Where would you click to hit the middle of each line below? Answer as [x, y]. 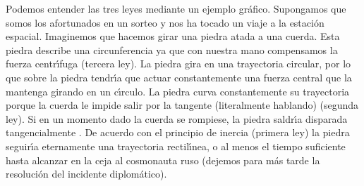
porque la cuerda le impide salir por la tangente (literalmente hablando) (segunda [182, 105]
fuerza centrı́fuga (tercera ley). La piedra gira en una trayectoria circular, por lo [178, 64]
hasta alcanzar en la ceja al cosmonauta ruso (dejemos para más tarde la [163, 160]
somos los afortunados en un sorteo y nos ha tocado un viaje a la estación [165, 22]
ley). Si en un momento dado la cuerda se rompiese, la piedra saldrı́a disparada [177, 118]
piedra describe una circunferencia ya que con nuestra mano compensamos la [172, 49]
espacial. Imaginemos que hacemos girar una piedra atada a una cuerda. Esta [173, 36]
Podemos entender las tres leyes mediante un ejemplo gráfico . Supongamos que [176, 8]
